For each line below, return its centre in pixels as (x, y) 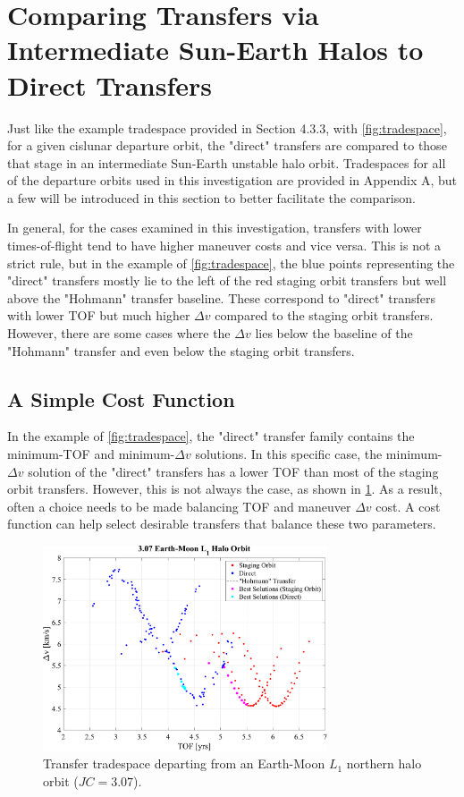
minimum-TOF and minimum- (91, 454)
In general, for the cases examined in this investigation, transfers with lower (215, 228)
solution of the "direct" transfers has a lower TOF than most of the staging (233, 471)
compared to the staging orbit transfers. (324, 315)
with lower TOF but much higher (99, 315)
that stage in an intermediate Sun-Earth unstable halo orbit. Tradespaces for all (227, 162)
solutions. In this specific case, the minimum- (319, 454)
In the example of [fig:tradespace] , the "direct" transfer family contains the (211, 436)
